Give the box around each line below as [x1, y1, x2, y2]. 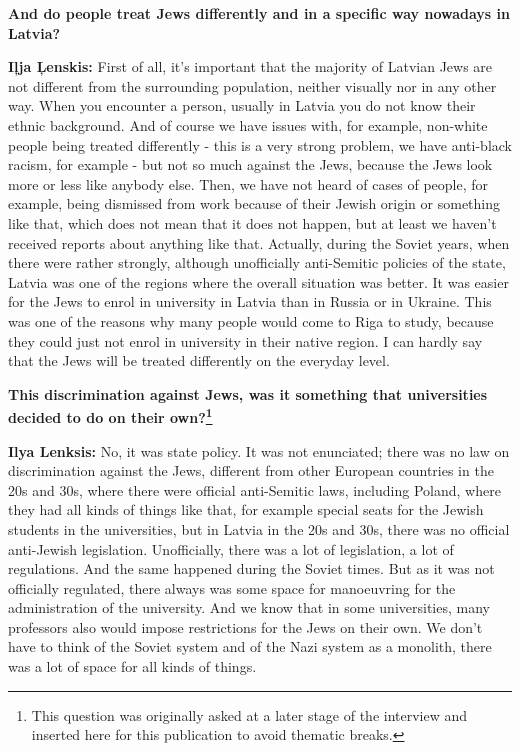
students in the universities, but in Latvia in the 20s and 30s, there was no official [8, 518, 510, 539]
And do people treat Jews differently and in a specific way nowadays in [8, 3, 510, 23]
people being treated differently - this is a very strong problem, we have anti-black [8, 134, 513, 155]
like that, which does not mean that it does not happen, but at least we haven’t [8, 212, 497, 233]
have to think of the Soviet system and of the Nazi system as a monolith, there [8, 636, 492, 657]
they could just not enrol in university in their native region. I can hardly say [8, 330, 483, 351]
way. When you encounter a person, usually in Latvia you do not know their [8, 95, 476, 116]
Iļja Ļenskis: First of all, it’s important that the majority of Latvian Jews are [8, 56, 493, 77]
